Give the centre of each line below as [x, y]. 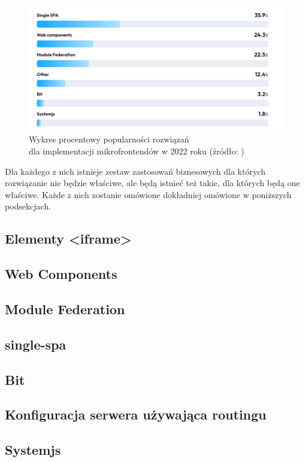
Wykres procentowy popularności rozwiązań [109, 139]
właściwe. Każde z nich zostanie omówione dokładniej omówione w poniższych [148, 194]
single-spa [36, 344]
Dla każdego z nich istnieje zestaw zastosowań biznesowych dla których [135, 171]
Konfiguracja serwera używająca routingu [136, 414]
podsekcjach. [28, 206]
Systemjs [33, 450]
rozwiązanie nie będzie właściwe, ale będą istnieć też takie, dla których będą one [152, 183]
